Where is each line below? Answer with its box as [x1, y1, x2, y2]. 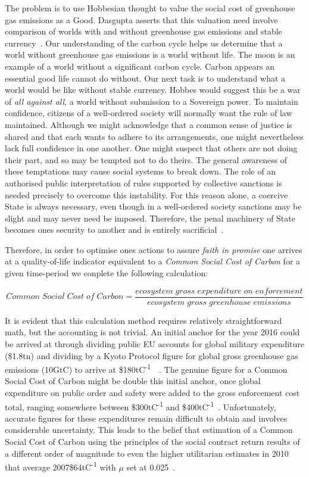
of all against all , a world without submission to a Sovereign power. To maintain [5, 95, 298, 107]
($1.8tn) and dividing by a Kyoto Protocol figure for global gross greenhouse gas [5, 349, 298, 361]
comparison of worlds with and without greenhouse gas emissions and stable [5, 25, 282, 38]
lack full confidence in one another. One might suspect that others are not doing [5, 142, 298, 154]
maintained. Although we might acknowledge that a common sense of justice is [5, 118, 292, 130]
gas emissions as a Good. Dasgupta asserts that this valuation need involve [5, 13, 278, 26]
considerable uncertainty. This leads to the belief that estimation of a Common [5, 423, 293, 436]
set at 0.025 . [126, 460, 176, 473]
